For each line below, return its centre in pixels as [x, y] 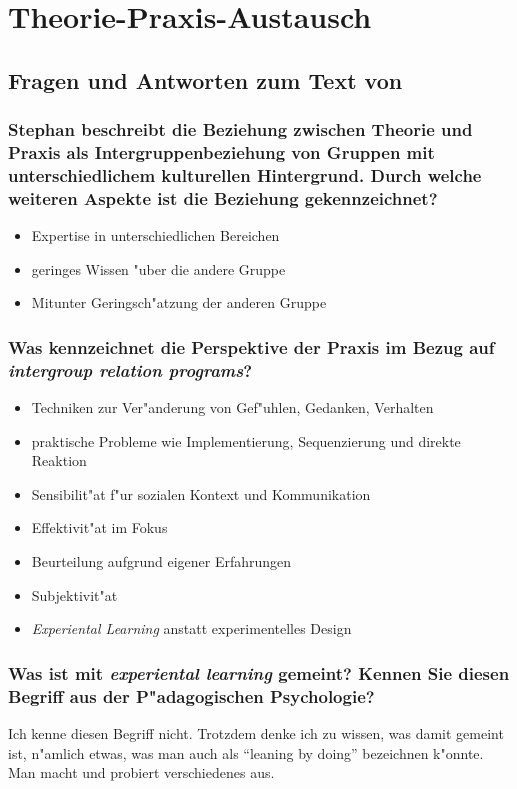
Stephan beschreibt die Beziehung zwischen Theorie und [240, 129]
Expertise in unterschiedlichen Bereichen [155, 235]
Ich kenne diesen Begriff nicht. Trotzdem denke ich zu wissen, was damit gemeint [256, 732]
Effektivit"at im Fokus [99, 527]
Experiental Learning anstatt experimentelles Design [191, 628]
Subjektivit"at [74, 594]
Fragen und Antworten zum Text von [205, 79]
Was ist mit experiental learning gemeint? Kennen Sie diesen [259, 672]
